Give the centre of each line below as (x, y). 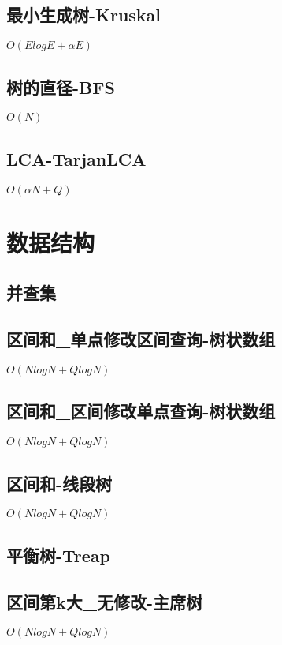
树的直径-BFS (61, 86)
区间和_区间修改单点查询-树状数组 (141, 411)
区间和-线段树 (59, 483)
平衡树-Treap (59, 555)
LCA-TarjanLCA (76, 158)
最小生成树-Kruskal (84, 15)
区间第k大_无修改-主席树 (105, 601)
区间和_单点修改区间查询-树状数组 (141, 339)
